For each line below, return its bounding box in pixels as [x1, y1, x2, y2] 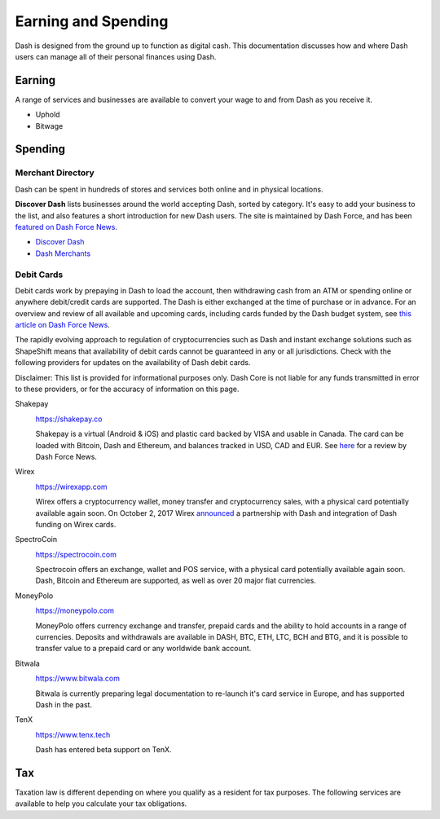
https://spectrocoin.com [35, 549, 117, 559]
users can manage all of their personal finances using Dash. [15, 51, 217, 61]
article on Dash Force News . [15, 320, 110, 330]
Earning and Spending [15, 12, 169, 30]
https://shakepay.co [35, 414, 103, 424]
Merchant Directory [15, 167, 95, 178]
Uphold [35, 110, 60, 120]
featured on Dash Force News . [15, 222, 118, 231]
